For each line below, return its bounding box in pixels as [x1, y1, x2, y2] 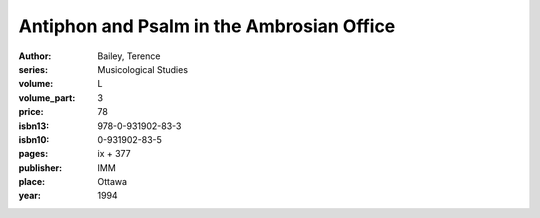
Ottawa [97, 176, 128, 188]
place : [18, 176, 46, 188]
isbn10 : [18, 133, 50, 145]
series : [18, 63, 49, 75]
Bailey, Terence [97, 50, 161, 62]
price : [18, 106, 44, 118]
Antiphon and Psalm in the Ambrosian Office [18, 15, 396, 37]
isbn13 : [18, 120, 50, 132]
